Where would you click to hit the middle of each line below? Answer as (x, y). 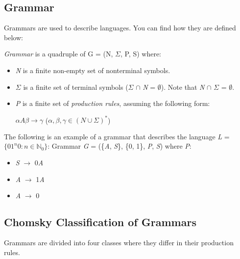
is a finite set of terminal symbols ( (76, 87)
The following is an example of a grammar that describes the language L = (117, 136)
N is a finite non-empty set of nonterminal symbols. (93, 70)
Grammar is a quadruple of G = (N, (59, 54)
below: (13, 37)
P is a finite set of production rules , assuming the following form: (113, 103)
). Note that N (183, 87)
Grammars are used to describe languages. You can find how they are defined (120, 28)
